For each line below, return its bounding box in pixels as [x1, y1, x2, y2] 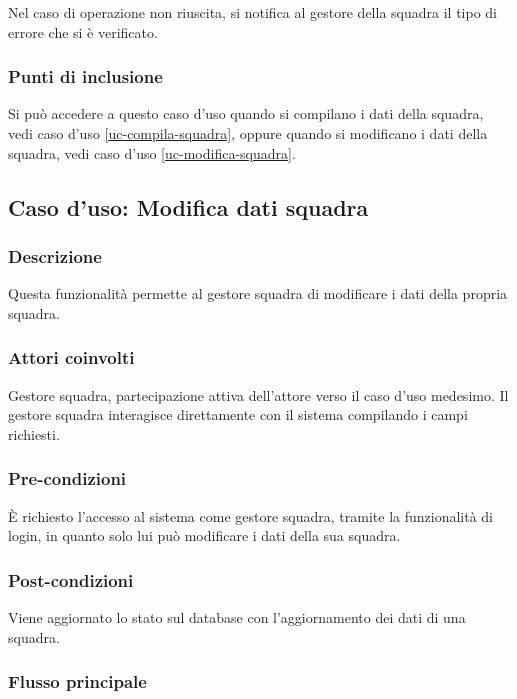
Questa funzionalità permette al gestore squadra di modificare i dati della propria [8, 283, 508, 304]
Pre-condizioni [8, 466, 127, 491]
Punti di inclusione [8, 64, 163, 89]
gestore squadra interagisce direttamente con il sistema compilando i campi [8, 404, 468, 425]
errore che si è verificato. [8, 21, 158, 42]
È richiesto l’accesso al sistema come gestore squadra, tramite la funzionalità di [8, 505, 494, 526]
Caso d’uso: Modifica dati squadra [8, 191, 369, 222]
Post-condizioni [8, 567, 134, 592]
